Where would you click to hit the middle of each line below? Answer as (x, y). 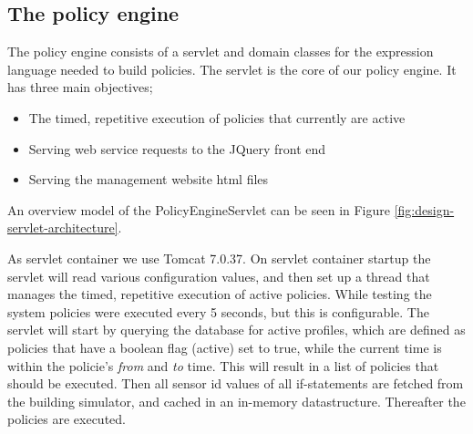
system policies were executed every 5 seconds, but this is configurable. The (218, 311)
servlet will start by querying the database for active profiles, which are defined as (236, 330)
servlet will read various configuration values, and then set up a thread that (219, 276)
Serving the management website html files (149, 179)
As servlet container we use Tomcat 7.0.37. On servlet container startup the (219, 258)
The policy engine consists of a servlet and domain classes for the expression (221, 52)
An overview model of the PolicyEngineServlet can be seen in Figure (199, 209)
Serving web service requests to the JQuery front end (177, 148)
